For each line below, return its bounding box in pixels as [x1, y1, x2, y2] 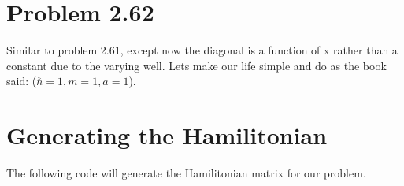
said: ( [6, 73, 37, 89]
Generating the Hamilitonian [6, 119, 328, 151]
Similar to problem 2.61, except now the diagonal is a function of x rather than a [6, 42, 398, 58]
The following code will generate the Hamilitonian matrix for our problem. [6, 165, 366, 181]
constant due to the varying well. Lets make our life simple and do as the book [6, 57, 387, 73]
